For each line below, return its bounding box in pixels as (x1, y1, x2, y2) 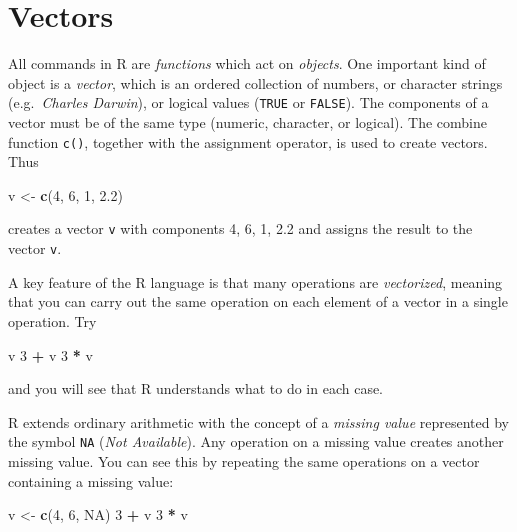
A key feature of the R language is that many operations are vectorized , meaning (8, 271, 503, 292)
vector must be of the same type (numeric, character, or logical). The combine (8, 111, 488, 132)
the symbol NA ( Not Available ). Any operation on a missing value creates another (8, 431, 504, 452)
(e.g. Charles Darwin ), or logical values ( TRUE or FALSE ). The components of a (8, 92, 489, 113)
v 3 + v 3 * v (8, 344, 93, 365)
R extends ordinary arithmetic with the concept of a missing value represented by (8, 411, 509, 432)
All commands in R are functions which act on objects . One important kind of (8, 53, 486, 74)
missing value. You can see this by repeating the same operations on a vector (8, 450, 480, 471)
